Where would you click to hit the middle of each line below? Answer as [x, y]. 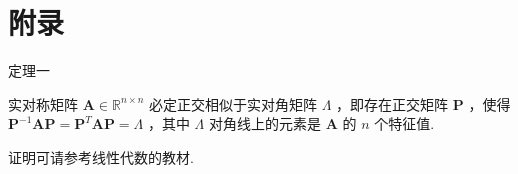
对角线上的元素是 [264, 123]
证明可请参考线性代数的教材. [101, 156]
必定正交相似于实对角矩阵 [233, 103]
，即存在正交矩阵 [392, 103]
